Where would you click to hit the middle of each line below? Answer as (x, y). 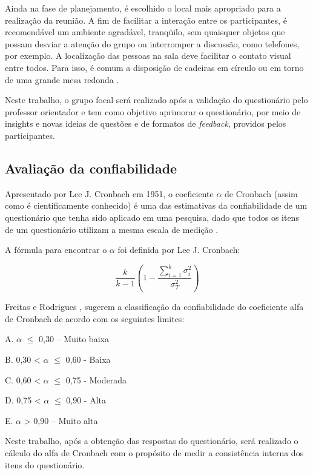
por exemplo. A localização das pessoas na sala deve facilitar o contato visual (148, 56)
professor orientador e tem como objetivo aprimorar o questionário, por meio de (153, 111)
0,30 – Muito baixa (74, 339)
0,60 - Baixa (88, 359)
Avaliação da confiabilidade (91, 168)
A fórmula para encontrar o (56, 250)
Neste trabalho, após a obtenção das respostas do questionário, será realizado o (152, 441)
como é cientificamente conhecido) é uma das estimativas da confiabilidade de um (156, 205)
